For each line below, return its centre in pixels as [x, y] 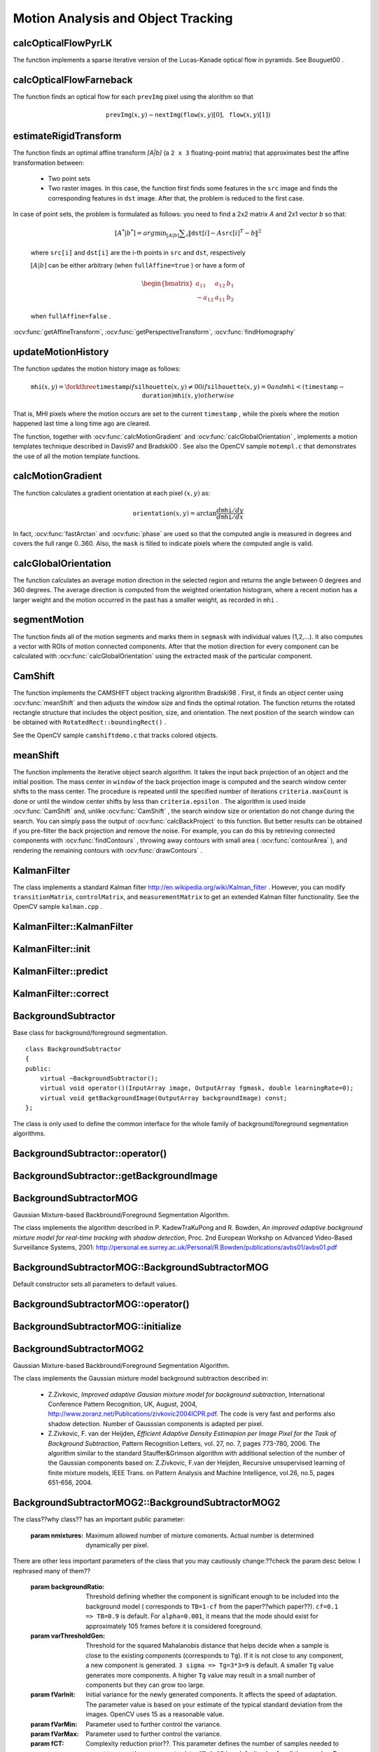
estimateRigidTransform [67, 136]
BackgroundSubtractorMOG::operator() [101, 1304]
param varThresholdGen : [68, 1636]
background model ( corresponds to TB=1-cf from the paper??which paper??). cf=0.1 [212, 1606]
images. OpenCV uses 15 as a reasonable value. [155, 1714]
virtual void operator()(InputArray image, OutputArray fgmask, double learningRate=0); [197, 1088]
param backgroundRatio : [68, 1587]
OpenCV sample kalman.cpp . [58, 907]
